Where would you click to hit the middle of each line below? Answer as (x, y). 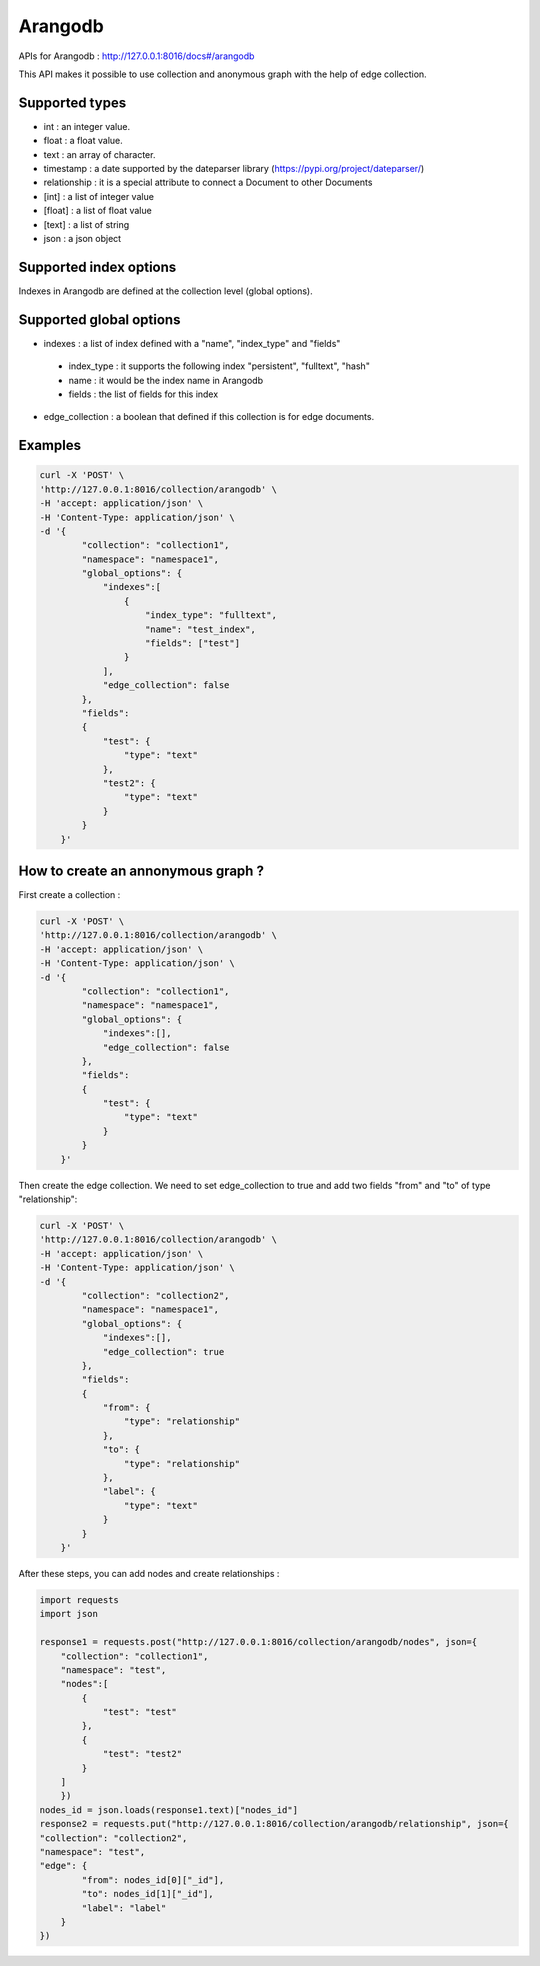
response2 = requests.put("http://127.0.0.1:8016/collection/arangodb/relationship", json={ (274, 1824)
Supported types (72, 102)
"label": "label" (124, 1908)
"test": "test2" (142, 1754)
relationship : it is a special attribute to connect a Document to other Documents (208, 182)
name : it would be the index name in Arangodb (166, 380)
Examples (50, 445)
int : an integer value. (86, 126)
